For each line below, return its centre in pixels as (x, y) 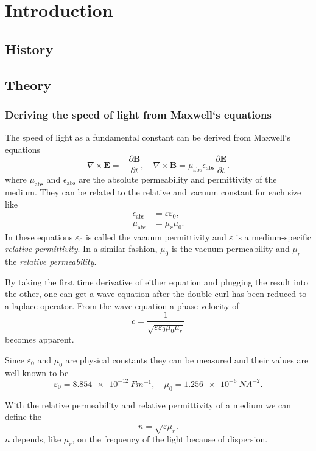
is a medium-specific (273, 236)
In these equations (39, 236)
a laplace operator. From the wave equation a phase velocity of (122, 305)
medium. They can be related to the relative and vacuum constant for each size (153, 192)
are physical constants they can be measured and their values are (187, 359)
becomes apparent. (40, 339)
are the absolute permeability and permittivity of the (178, 179)
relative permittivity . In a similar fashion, (81, 249)
